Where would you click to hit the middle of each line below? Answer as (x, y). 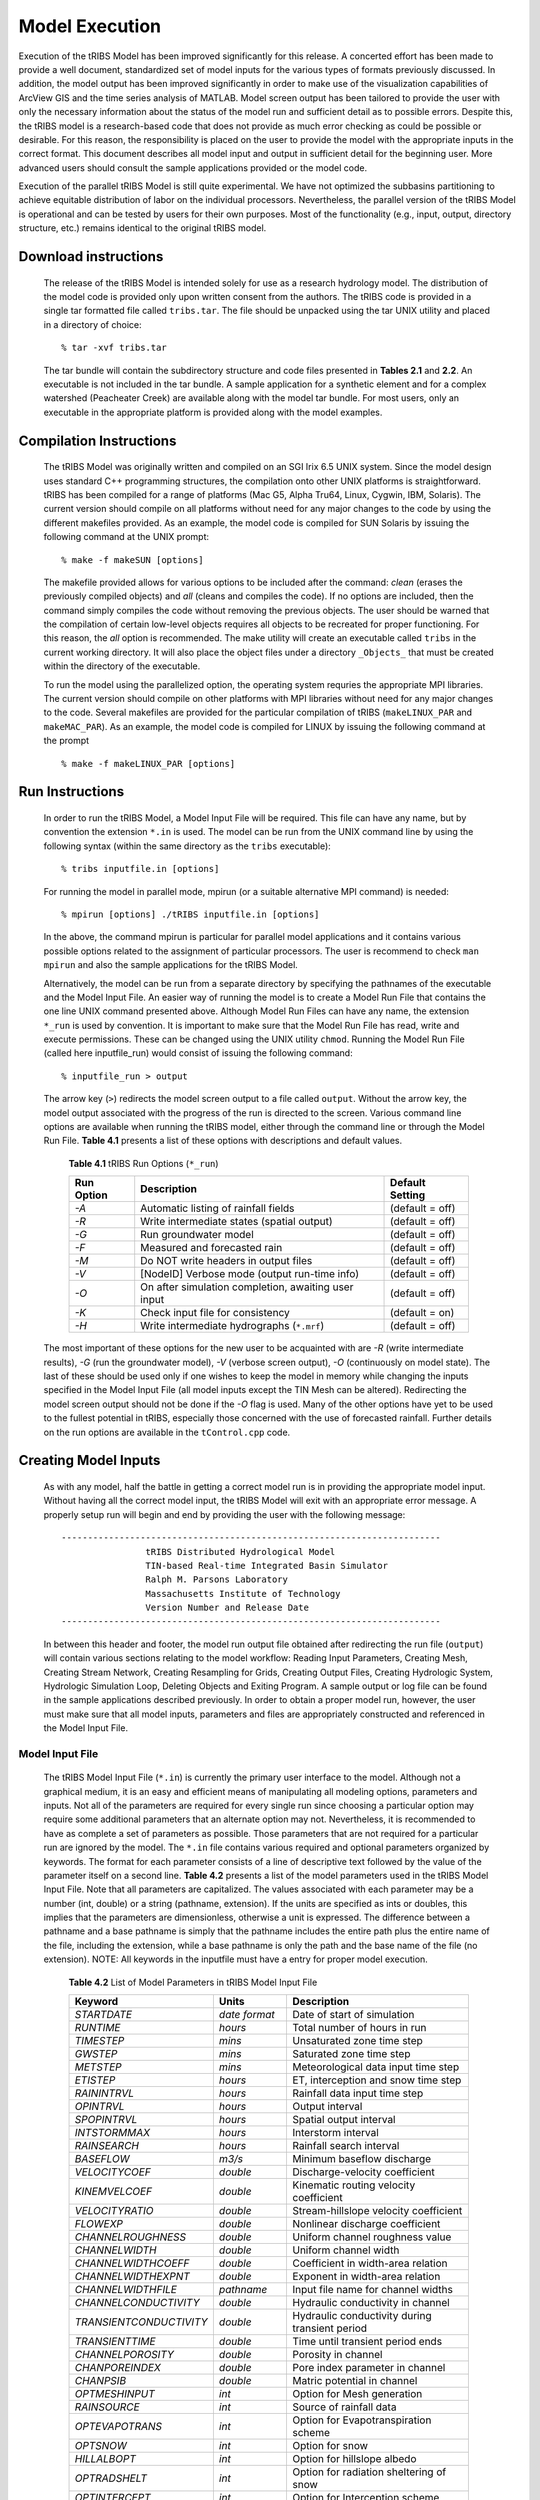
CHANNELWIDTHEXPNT (132, 2277)
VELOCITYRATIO (114, 2211)
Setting (408, 1195)
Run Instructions (71, 791)
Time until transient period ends (367, 2342)
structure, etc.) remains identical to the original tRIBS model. (142, 228)
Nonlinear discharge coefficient (366, 2224)
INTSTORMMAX (112, 2133)
